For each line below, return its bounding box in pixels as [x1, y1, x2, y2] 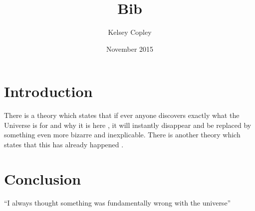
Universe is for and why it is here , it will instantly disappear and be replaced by [4, 119, 252, 130]
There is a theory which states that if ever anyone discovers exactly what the [4, 110, 240, 120]
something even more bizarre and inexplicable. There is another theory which [4, 129, 241, 140]
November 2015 [106, 43, 154, 54]
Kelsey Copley [108, 27, 152, 37]
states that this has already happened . [4, 139, 124, 150]
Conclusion [4, 168, 81, 189]
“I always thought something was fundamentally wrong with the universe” [4, 197, 231, 208]
